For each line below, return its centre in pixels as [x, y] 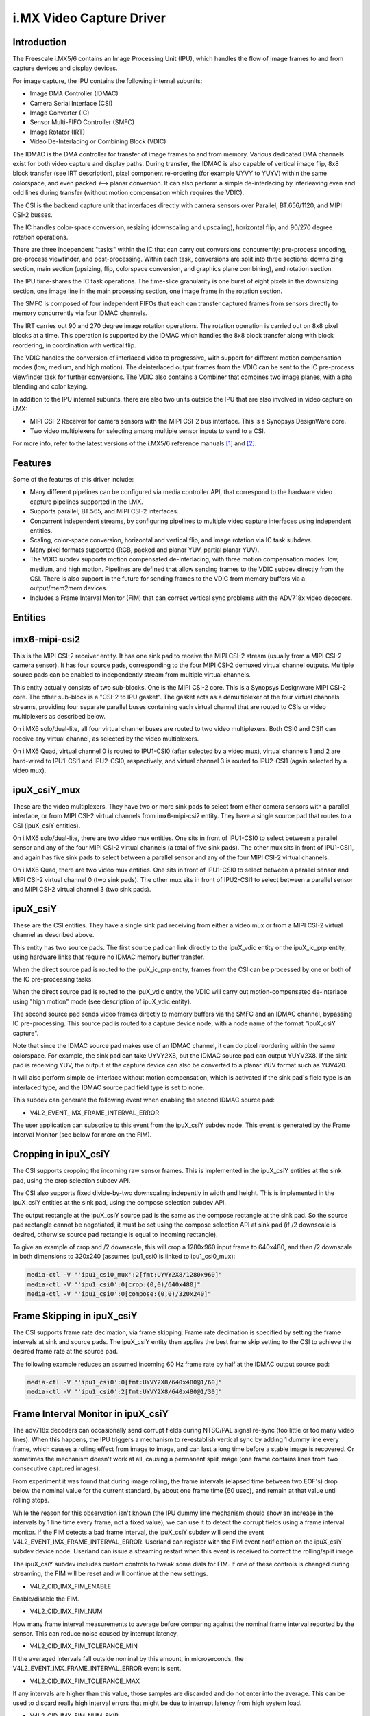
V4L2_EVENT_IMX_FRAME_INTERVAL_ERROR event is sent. [97, 1669]
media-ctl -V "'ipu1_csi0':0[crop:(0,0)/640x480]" [114, 1284]
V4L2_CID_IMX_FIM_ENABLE [71, 1586]
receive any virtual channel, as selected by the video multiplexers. [106, 739]
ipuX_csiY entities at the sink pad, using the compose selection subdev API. [119, 1203]
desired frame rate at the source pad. [65, 1352]
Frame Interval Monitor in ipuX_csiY [91, 1414]
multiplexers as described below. [59, 716]
